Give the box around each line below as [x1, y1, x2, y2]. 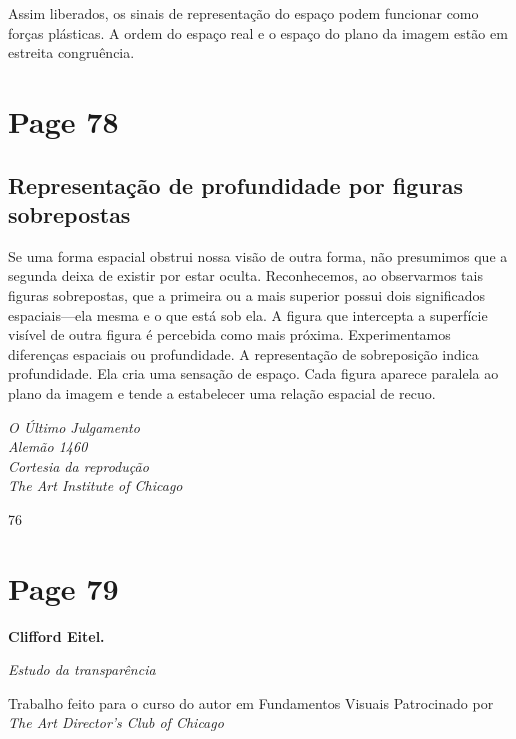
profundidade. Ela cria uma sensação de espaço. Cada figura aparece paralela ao [8, 363, 499, 384]
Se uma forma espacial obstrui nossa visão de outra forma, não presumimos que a [8, 245, 508, 266]
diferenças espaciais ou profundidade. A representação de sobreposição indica [8, 343, 479, 364]
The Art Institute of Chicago [8, 475, 183, 496]
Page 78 [8, 100, 119, 141]
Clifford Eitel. [8, 625, 105, 646]
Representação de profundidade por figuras [8, 169, 463, 200]
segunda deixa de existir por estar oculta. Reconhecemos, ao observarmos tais [8, 265, 483, 286]
